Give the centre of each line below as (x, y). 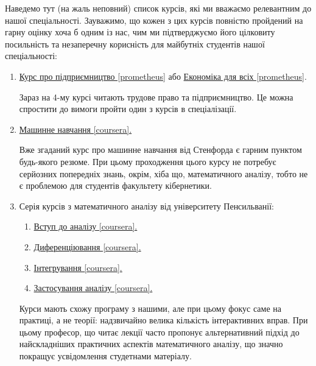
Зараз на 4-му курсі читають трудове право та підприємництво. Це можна (156, 97)
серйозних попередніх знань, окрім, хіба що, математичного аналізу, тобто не (163, 173)
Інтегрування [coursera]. (78, 267)
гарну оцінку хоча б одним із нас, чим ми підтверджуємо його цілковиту (140, 32)
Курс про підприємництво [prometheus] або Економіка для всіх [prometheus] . (163, 76)
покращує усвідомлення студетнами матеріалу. (105, 356)
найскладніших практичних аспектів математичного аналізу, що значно (151, 344)
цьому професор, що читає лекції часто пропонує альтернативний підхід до (159, 332)
